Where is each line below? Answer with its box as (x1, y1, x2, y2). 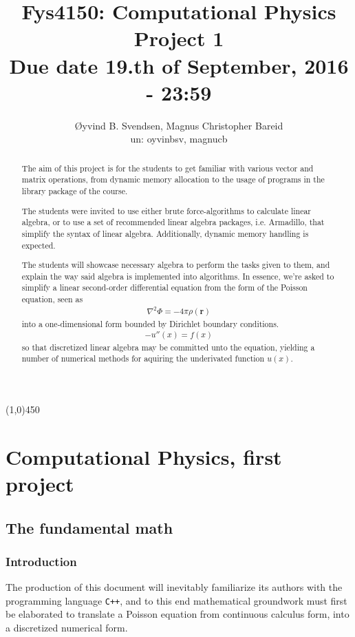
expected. (21, 239, 56, 251)
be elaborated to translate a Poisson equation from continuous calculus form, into (6, 607, 349, 621)
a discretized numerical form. (6, 620, 128, 634)
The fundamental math (6, 516, 173, 538)
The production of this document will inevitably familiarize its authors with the (6, 580, 343, 594)
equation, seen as (21, 293, 83, 305)
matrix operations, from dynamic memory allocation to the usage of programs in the (21, 174, 325, 185)
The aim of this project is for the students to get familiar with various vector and (21, 162, 314, 174)
